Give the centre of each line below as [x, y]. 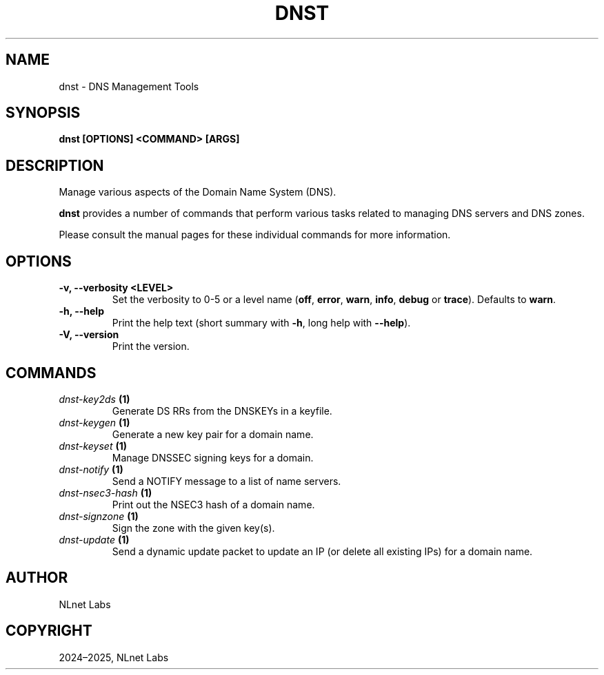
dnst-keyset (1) [93, 446]
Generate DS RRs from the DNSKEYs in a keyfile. [222, 411]
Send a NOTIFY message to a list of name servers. [226, 481]
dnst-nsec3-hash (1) [105, 492]
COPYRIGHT [49, 631]
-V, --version [89, 335]
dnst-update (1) [94, 539]
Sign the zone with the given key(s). [193, 528]
